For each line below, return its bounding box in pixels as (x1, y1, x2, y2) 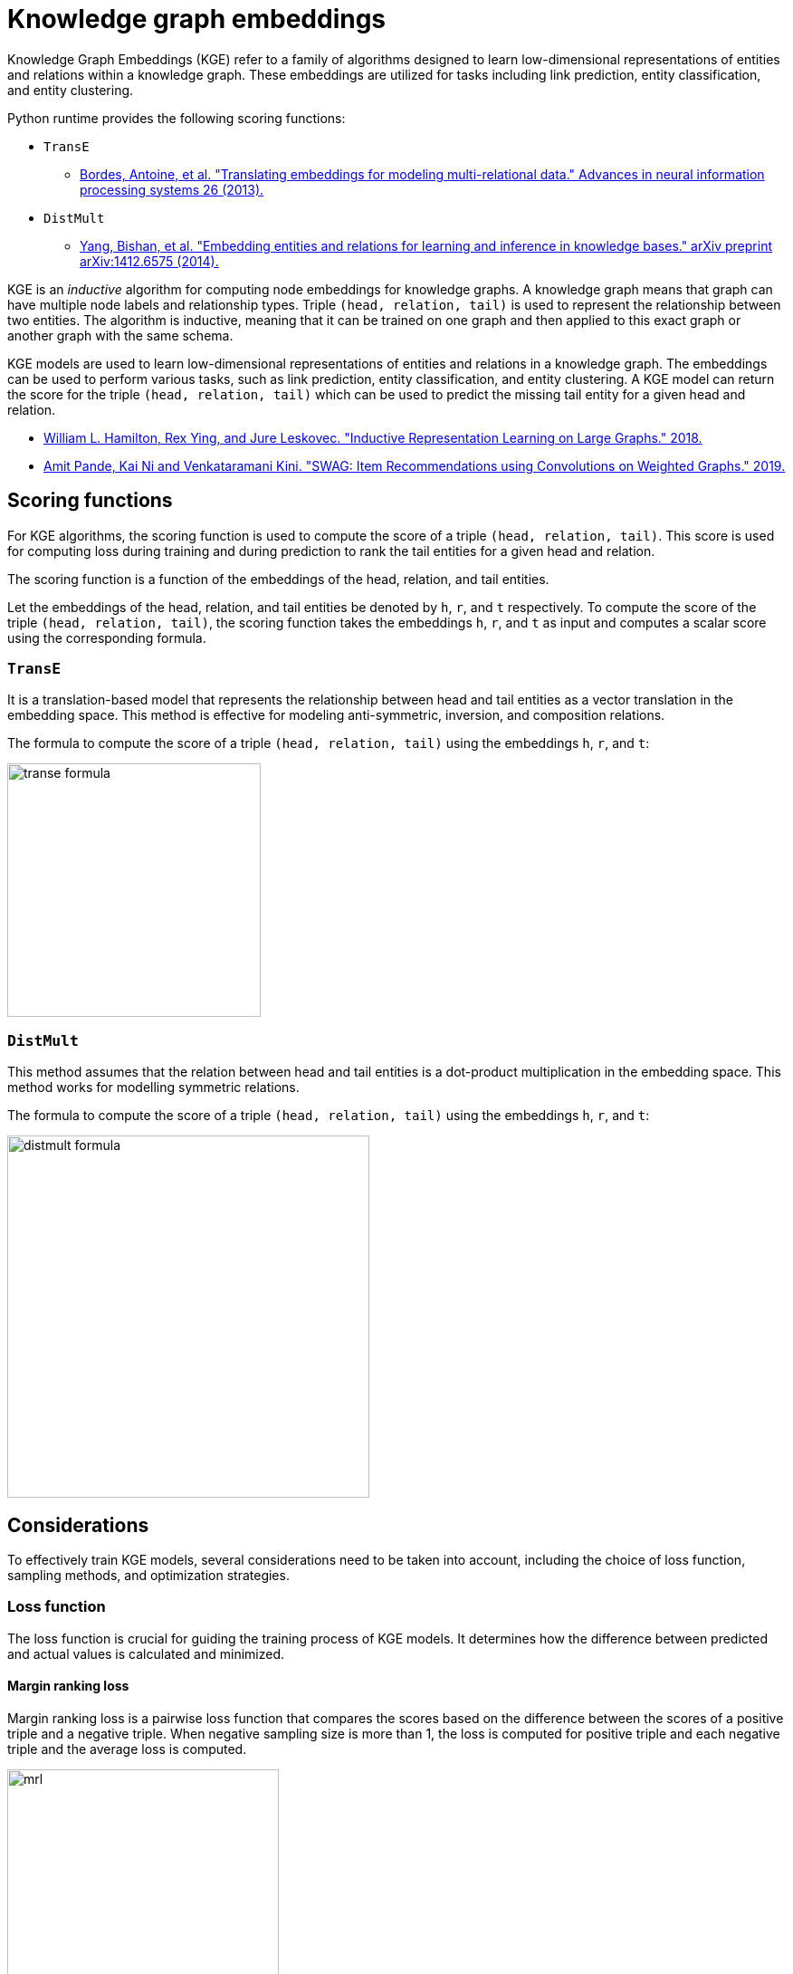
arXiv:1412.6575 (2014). (80, 253, 219, 269)
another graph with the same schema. (7, 327, 234, 343)
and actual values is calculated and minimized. (7, 1645, 285, 1662)
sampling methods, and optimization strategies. (7, 1567, 290, 1583)
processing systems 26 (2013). (80, 181, 264, 197)
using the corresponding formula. (7, 629, 206, 646)
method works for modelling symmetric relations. (7, 1079, 300, 1096)
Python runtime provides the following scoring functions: (7, 110, 346, 126)
